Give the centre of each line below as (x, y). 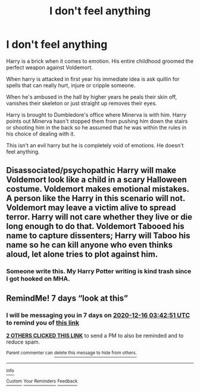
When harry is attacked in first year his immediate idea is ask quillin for (93, 79)
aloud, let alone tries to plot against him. (82, 254)
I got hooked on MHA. (38, 279)
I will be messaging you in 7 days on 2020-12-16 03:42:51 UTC (98, 315)
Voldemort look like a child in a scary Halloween (97, 180)
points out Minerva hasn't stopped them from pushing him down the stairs (97, 121)
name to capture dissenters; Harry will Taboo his (98, 236)
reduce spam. (23, 342)
